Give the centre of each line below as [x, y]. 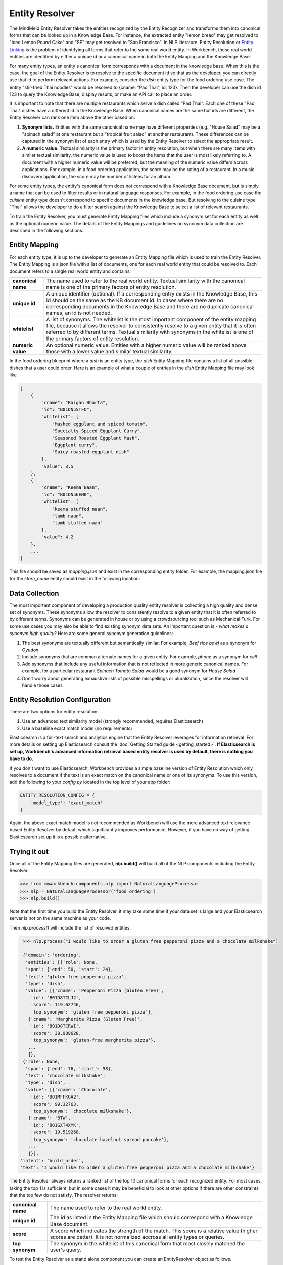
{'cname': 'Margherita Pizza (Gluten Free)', [85, 1019]
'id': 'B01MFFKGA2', [56, 1097]
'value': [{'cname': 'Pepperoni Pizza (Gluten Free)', [95, 991]
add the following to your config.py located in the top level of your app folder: [90, 782]
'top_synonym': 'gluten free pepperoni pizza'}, [92, 1012]
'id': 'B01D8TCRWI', [56, 1026]
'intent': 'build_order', [52, 1161]
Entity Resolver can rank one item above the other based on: [72, 118]
